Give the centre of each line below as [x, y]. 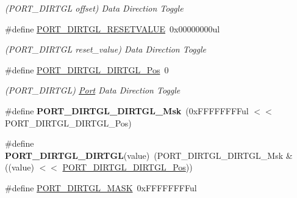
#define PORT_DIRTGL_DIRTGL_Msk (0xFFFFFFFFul [127, 110]
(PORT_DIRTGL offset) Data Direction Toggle [94, 8]
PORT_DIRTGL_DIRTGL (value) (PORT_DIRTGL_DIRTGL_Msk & [149, 155]
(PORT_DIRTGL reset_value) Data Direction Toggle [106, 49]
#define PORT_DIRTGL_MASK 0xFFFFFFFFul [101, 187]
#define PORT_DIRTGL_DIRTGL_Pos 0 [87, 69]
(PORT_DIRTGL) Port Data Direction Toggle [93, 90]
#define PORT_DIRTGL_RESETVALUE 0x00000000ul [113, 28]
